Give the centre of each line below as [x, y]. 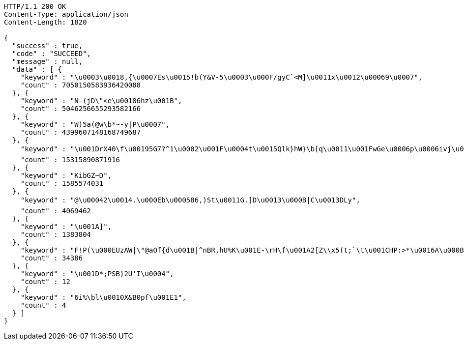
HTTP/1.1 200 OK [35, 6]
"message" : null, [47, 61]
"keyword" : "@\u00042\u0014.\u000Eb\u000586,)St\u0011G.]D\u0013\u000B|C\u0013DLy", [190, 200]
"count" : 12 [45, 282]
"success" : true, [47, 46]
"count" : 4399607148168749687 [81, 132]
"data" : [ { [37, 69]
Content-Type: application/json [66, 14]
